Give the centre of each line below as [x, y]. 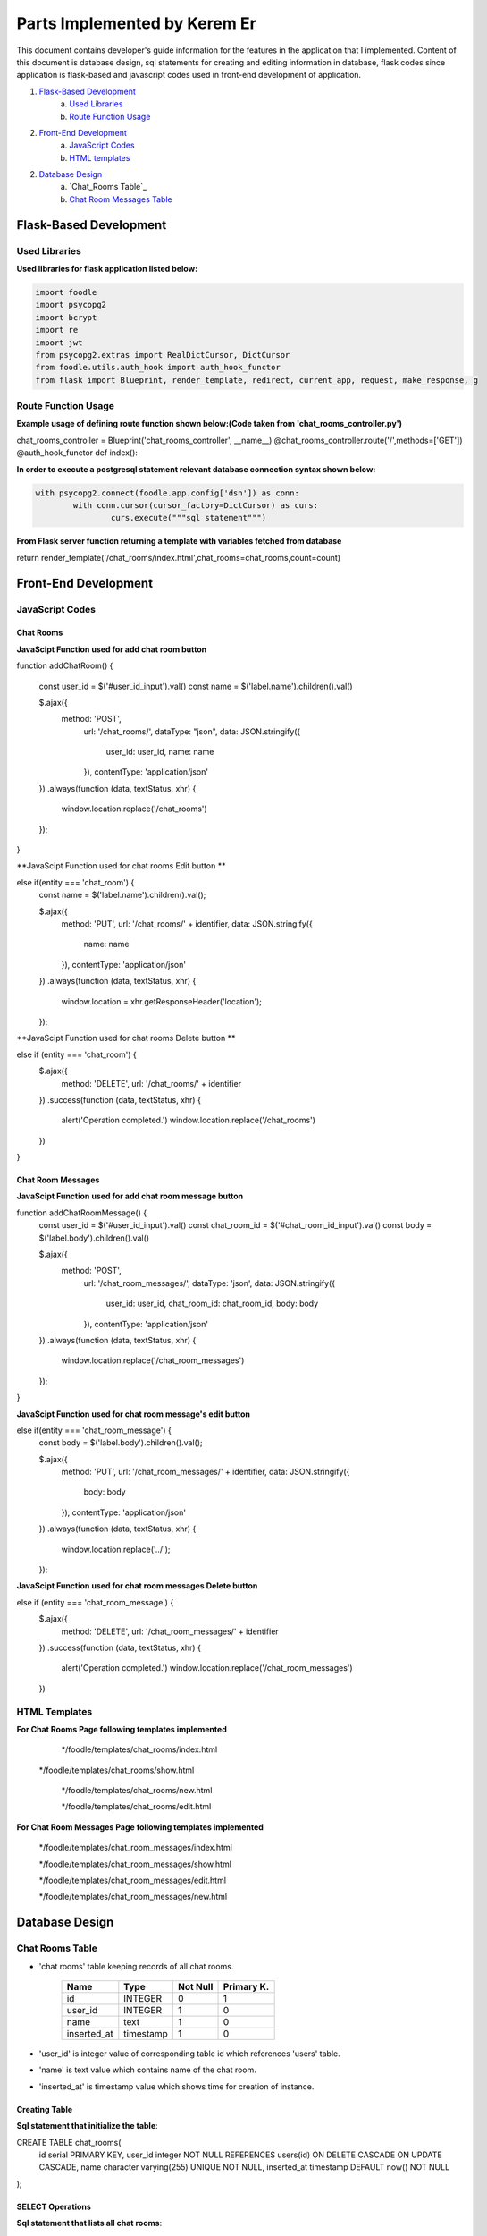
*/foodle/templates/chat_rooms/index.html [139, 1749]
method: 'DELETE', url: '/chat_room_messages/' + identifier [170, 1631]
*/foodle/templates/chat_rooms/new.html [137, 1791]
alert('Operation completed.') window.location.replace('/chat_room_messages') [207, 1668]
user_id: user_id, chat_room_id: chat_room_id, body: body [212, 1304]
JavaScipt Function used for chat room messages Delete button [137, 1586]
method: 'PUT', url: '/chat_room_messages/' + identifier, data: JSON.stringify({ [206, 1472]
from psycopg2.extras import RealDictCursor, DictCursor [163, 355]
